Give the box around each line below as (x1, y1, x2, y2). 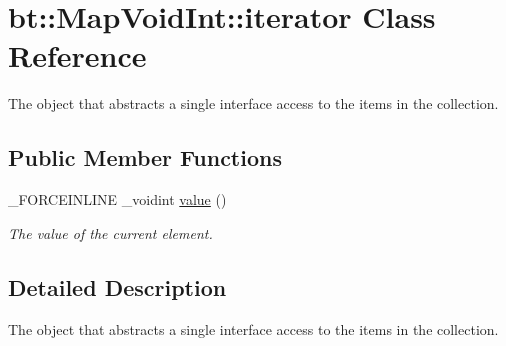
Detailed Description (8, 271, 227, 302)
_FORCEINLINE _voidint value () (8, 189, 227, 210)
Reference (8, 35, 147, 76)
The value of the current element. (8, 222, 213, 243)
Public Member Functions (8, 142, 282, 173)
